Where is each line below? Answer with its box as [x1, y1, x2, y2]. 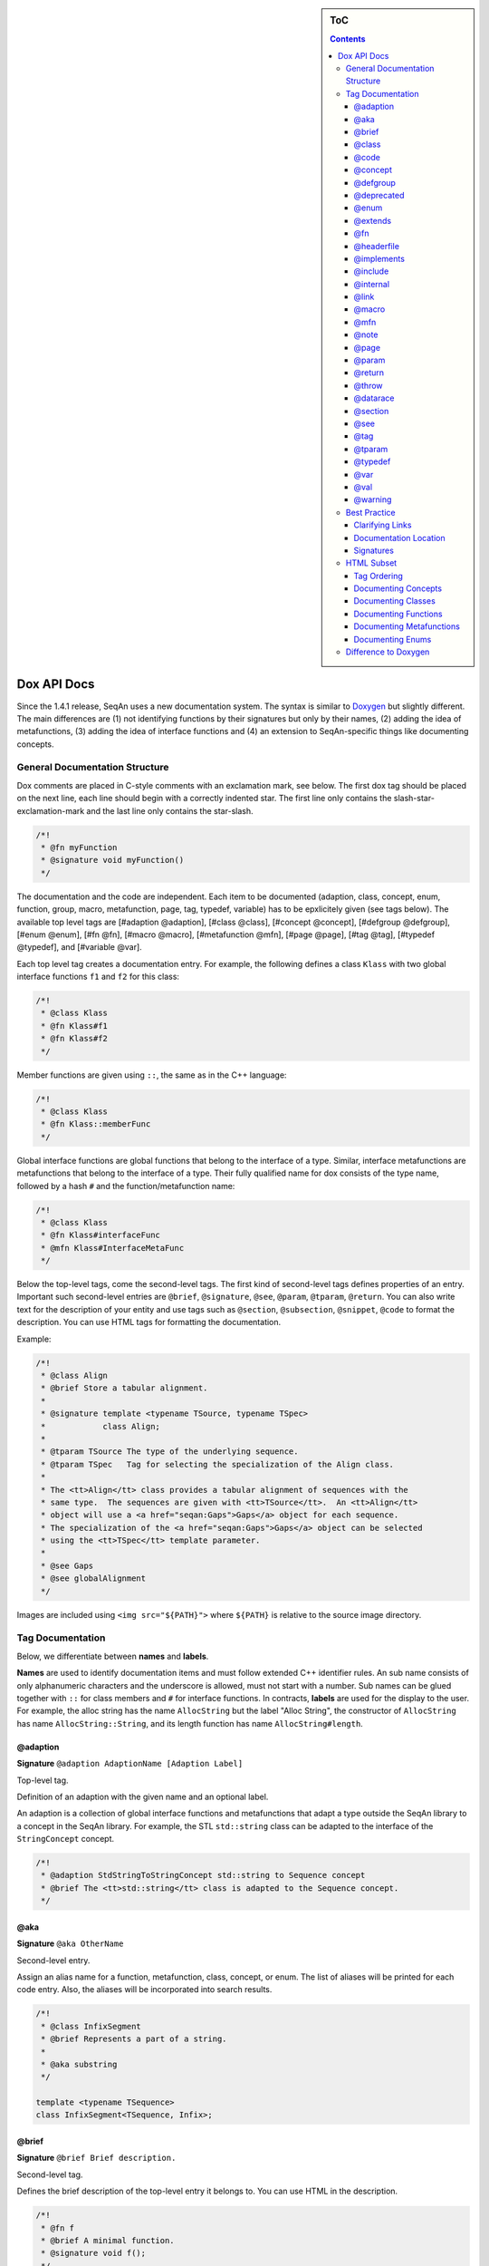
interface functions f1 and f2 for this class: [16, 971, 180, 983]
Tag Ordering [353, 570, 403, 581]
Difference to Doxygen [345, 646, 430, 657]
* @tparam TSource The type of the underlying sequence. [41, 1447, 299, 1457]
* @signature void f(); [41, 2248, 147, 2259]
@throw [353, 380, 384, 391]
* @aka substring [41, 2058, 118, 2069]
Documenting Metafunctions [353, 621, 461, 632]
